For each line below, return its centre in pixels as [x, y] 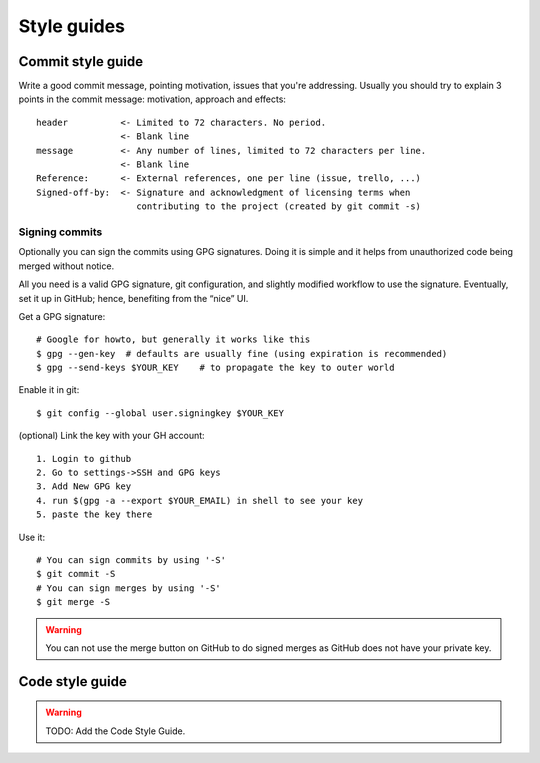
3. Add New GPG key [84, 486]
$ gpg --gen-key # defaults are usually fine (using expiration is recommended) [242, 353]
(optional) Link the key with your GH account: [111, 436]
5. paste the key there [94, 514]
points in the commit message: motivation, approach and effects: [152, 99]
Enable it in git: [49, 390]
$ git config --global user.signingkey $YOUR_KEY [160, 413]
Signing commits [60, 232]
